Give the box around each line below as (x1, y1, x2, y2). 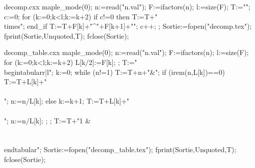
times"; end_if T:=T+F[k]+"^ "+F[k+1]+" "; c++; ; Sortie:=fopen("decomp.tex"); (4, 21, 252, 31)
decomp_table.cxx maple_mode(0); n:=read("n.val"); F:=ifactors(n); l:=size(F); (4, 47, 249, 57)
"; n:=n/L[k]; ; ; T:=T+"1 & (4, 115, 91, 125)
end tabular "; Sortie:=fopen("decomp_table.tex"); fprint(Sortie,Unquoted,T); (4, 144, 237, 155)
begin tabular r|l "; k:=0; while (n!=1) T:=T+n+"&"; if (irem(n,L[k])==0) (4, 66, 225, 77)
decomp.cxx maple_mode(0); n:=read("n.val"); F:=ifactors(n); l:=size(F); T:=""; (4, 1, 251, 11)
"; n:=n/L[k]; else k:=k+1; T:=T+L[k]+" (4, 96, 130, 106)
